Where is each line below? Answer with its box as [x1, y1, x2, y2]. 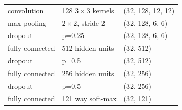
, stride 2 [77, 17, 105, 28]
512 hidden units [62, 43, 114, 53]
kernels [92, 5, 114, 15]
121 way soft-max [62, 93, 117, 103]
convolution [8, 5, 44, 15]
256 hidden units [62, 67, 114, 78]
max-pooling [8, 17, 46, 28]
